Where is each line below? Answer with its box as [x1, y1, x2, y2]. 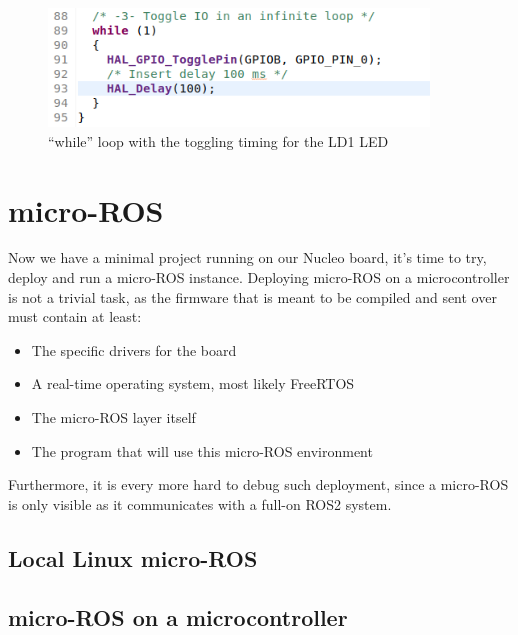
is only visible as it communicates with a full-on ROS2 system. [8, 493, 392, 514]
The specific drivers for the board [31, 339, 237, 360]
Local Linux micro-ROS [8, 542, 258, 573]
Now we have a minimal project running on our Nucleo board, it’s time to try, [8, 247, 487, 268]
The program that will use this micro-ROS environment [31, 440, 373, 461]
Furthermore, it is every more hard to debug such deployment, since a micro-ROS [8, 474, 509, 495]
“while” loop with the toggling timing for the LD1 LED [48, 130, 389, 151]
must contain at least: [8, 306, 142, 327]
